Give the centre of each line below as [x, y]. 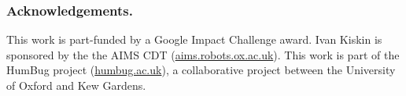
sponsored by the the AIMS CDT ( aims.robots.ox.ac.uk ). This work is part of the [203, 54]
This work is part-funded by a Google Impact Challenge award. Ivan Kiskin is [194, 39]
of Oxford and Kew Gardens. [76, 85]
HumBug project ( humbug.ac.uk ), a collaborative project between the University [201, 70]
